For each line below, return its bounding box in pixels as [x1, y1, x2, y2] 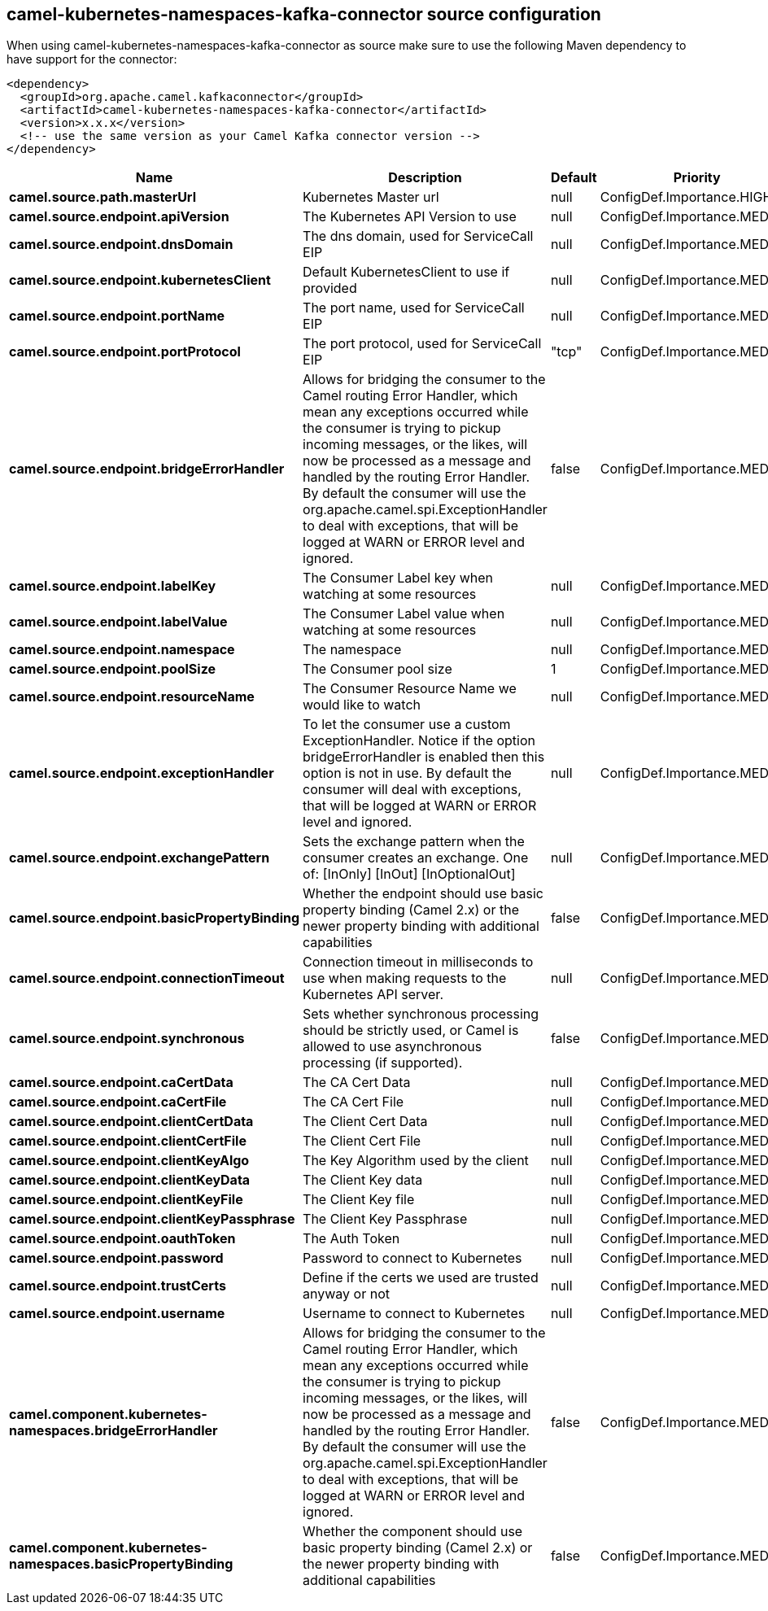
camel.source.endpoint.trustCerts [9, 1277, 226, 1294]
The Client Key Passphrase [303, 1211, 468, 1228]
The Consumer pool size [303, 661, 452, 678]
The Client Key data [303, 1172, 423, 1189]
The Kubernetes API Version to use [303, 208, 517, 225]
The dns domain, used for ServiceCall [303, 228, 534, 245]
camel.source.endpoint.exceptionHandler [9, 765, 274, 782]
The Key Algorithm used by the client [303, 1152, 529, 1169]
